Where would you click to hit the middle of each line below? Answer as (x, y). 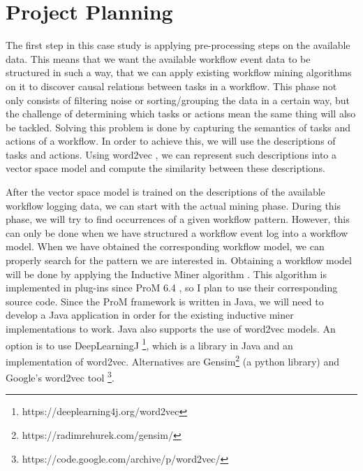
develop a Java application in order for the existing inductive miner (150, 315)
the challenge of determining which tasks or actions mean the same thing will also (181, 114)
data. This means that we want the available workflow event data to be (158, 58)
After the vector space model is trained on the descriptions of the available (165, 192)
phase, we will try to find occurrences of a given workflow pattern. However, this (178, 219)
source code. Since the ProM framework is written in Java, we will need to (165, 301)
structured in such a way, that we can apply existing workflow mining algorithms (179, 72)
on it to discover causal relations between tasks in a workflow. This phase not (171, 86)
